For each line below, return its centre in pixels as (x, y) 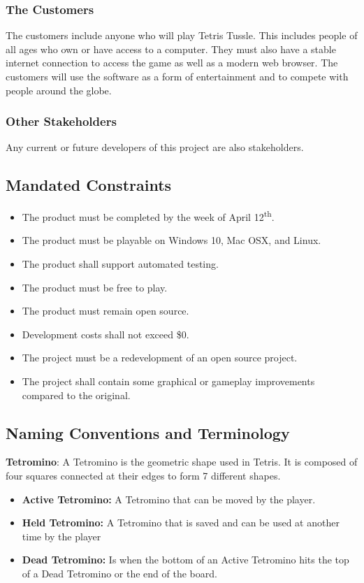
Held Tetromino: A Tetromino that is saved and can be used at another (181, 523)
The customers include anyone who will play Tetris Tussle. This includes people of (182, 35)
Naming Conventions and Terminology (148, 432)
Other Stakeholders (61, 121)
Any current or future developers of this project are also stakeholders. (155, 147)
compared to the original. (76, 395)
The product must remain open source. (105, 311)
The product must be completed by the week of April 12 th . (148, 216)
